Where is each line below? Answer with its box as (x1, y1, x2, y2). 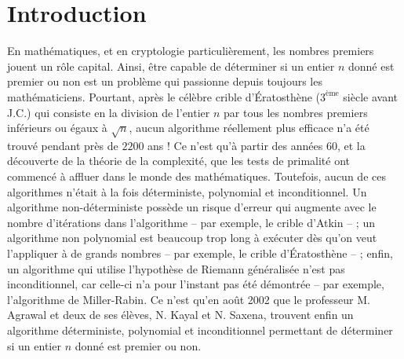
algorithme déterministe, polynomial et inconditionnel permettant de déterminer (7, 321, 393, 338)
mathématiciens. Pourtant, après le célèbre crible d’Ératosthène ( (7, 88, 321, 104)
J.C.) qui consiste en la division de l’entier (7, 104, 210, 120)
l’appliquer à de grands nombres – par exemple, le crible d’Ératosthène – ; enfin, (7, 245, 393, 262)
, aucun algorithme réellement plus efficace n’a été (129, 119, 369, 136)
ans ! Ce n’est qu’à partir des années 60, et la (147, 137, 366, 153)
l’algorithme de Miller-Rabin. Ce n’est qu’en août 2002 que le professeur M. (7, 291, 370, 307)
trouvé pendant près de (7, 137, 118, 153)
